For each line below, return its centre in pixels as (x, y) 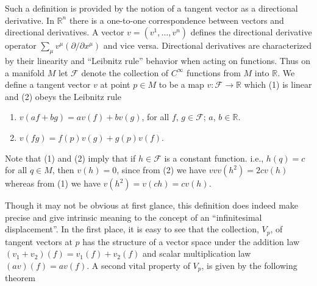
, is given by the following (249, 265)
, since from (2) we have (161, 170)
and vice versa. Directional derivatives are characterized (208, 45)
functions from (214, 72)
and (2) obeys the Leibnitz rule (63, 96)
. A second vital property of (138, 265)
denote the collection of (125, 72)
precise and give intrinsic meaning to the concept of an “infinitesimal (134, 217)
